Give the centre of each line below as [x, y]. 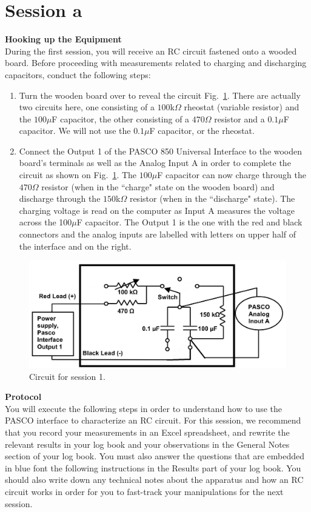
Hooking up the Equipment [63, 39]
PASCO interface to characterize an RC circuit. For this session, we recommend [153, 420]
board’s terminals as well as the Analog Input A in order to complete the [155, 163]
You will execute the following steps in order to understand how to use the [143, 408]
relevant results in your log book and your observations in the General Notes [147, 444]
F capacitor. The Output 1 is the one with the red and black [189, 222]
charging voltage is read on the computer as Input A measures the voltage [157, 210]
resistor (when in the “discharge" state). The [212, 198]
